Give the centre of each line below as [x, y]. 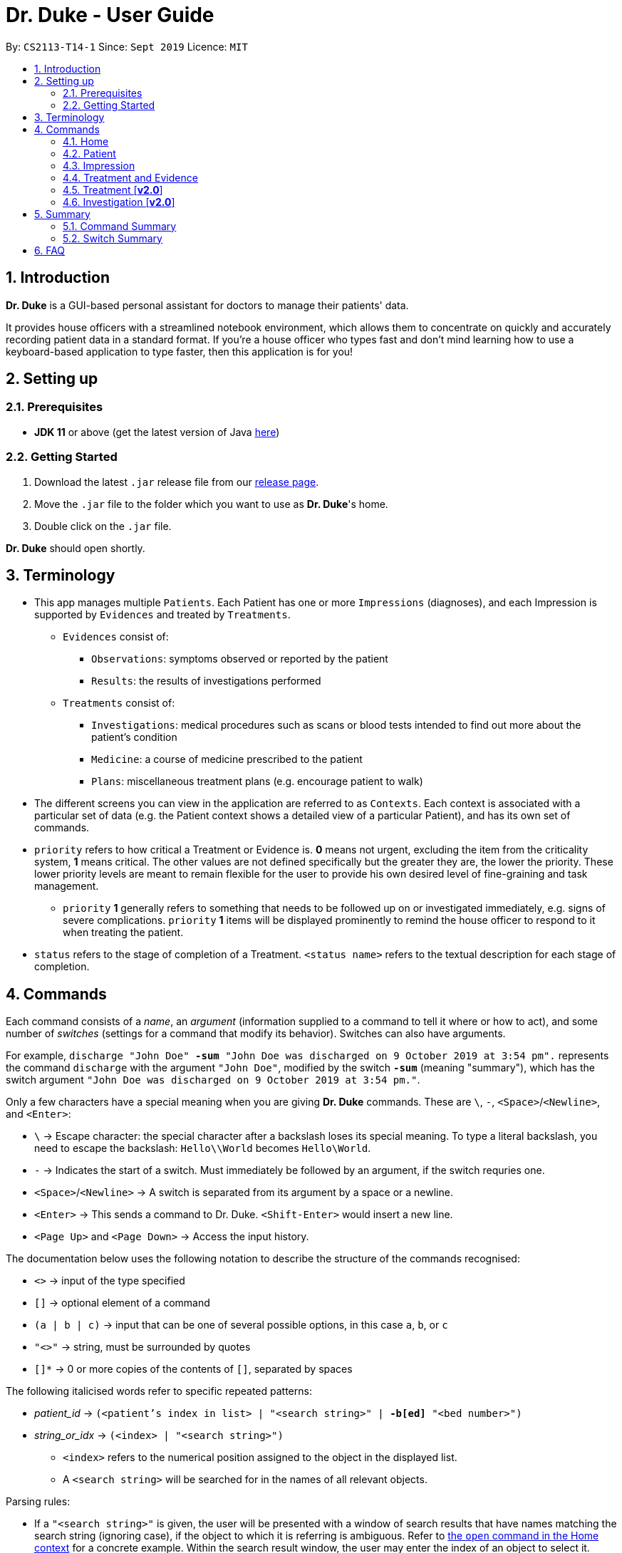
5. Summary [62, 214]
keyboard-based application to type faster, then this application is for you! [180, 351]
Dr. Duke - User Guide [110, 15]
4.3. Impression [99, 165]
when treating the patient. [123, 933]
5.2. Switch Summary [113, 238]
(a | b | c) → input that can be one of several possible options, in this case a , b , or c [241, 1325]
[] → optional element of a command [122, 1303]
